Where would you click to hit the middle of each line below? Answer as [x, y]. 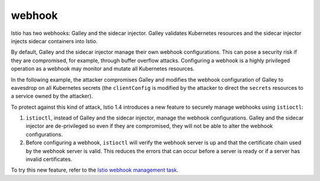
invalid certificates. [49, 159]
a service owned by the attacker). [52, 96]
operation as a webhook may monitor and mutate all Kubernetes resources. [103, 69]
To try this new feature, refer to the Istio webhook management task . [95, 170]
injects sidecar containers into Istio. [54, 41]
